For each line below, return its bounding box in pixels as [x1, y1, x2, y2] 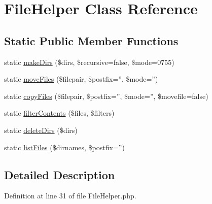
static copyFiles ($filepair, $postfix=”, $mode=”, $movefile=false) [4, 90, 208, 101]
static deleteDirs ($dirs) [4, 124, 78, 135]
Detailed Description [4, 166, 115, 182]
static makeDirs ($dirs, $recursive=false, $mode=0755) [4, 56, 174, 67]
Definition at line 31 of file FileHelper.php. [4, 190, 136, 201]
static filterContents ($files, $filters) [4, 108, 115, 118]
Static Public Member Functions [4, 32, 179, 48]
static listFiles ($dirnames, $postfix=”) [4, 142, 125, 152]
